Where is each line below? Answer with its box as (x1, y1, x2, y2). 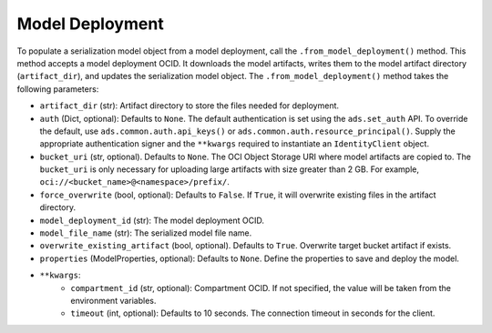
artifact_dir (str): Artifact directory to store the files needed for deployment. (39, 100, 340, 111)
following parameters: (16, 83, 99, 95)
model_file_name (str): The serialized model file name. (39, 227, 252, 238)
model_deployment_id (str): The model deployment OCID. (39, 215, 264, 226)
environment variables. (70, 295, 157, 306)
